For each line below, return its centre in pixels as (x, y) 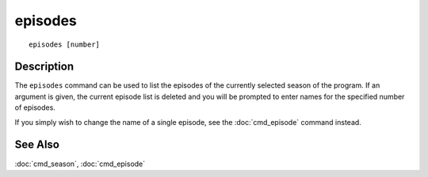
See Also (37, 145)
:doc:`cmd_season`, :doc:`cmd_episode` (80, 164)
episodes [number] (65, 44)
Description (44, 67)
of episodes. (35, 107)
